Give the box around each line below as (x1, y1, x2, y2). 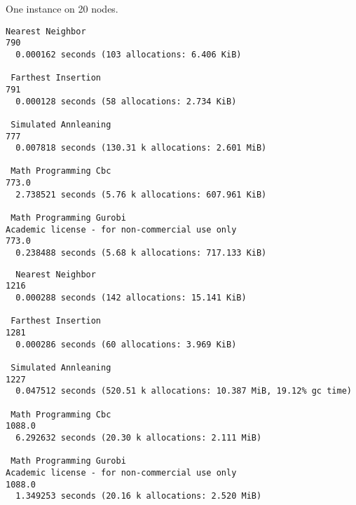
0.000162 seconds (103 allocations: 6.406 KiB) (15, 49, 242, 60)
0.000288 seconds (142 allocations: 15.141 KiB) (15, 293, 247, 303)
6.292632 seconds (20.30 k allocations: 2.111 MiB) (15, 432, 262, 443)
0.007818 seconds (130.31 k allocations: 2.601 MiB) (15, 143, 267, 153)
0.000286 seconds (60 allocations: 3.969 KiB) (15, 339, 237, 350)
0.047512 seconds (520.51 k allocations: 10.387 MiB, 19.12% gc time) (15, 386, 352, 396)
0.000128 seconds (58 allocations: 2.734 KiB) (15, 96, 237, 106)
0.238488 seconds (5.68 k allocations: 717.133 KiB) (15, 248, 267, 258)
